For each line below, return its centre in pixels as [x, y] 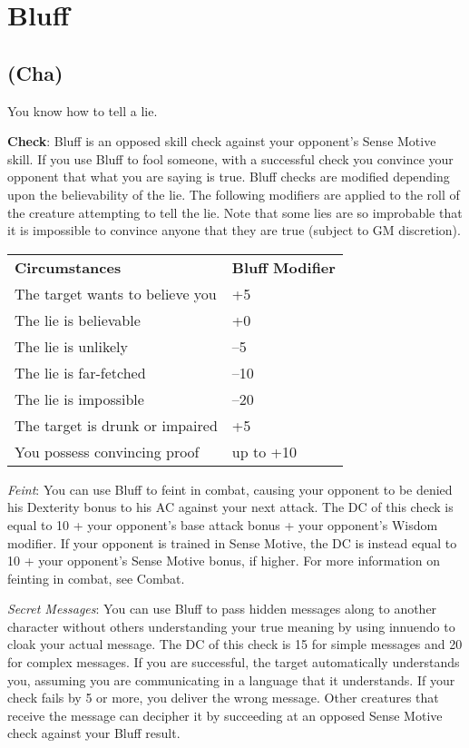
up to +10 [264, 451]
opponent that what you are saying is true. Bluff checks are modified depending [229, 177]
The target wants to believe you [116, 293]
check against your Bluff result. [94, 733]
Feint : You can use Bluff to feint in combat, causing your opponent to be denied [230, 489]
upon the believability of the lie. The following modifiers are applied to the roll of [234, 194]
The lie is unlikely [71, 346]
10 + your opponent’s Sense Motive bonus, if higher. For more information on [224, 561]
